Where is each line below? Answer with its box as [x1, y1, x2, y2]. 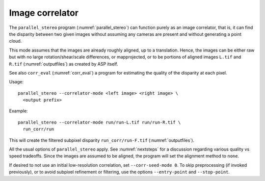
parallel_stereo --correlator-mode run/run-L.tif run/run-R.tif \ [18, 119, 181, 125]
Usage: [9, 79, 24, 85]
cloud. [9, 38, 22, 44]
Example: [9, 108, 28, 114]
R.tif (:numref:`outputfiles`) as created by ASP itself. [9, 61, 118, 67]
